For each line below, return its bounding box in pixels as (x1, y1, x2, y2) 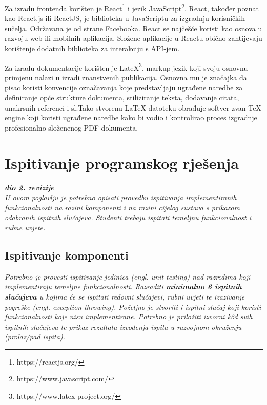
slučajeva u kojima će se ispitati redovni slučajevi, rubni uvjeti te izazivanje (5, 291, 245, 302)
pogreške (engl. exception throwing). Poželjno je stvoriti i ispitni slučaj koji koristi (5, 301, 261, 312)
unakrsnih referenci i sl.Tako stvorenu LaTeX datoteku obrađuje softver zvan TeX (5, 102, 261, 113)
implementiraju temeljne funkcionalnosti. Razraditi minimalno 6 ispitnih (5, 281, 242, 292)
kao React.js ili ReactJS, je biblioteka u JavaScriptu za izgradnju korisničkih (5, 13, 245, 24)
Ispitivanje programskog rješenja (5, 152, 239, 173)
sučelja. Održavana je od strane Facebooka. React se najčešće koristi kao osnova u (5, 23, 262, 33)
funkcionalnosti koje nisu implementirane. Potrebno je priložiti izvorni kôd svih (5, 311, 253, 322)
